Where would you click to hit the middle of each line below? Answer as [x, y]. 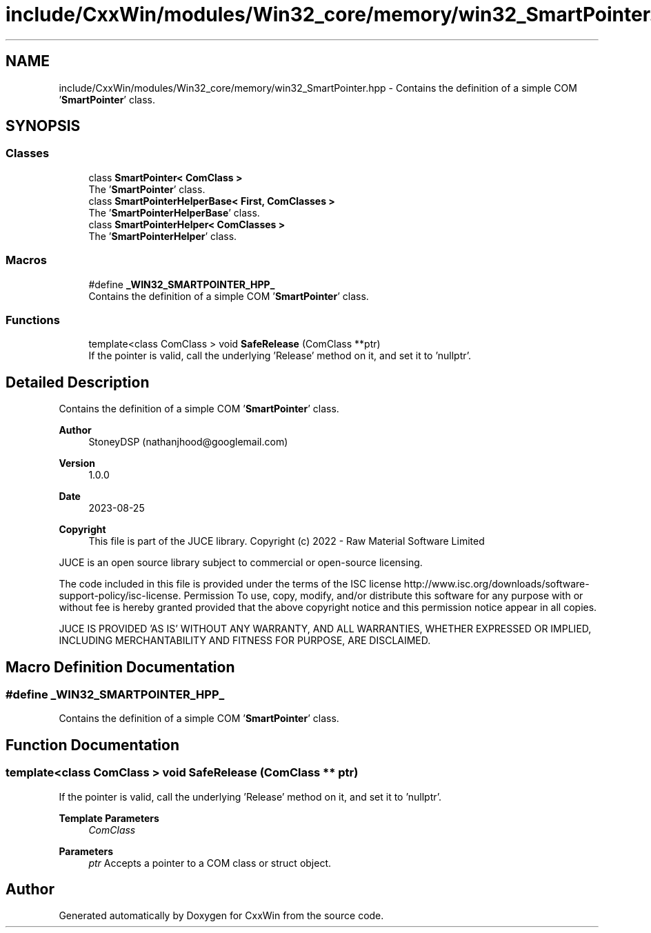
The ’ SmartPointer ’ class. [147, 189]
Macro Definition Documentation [120, 667]
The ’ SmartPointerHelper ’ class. [163, 236]
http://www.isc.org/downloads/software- [497, 584]
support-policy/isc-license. [120, 596]
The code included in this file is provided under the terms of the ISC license [230, 584]
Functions [33, 320]
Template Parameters [109, 818]
